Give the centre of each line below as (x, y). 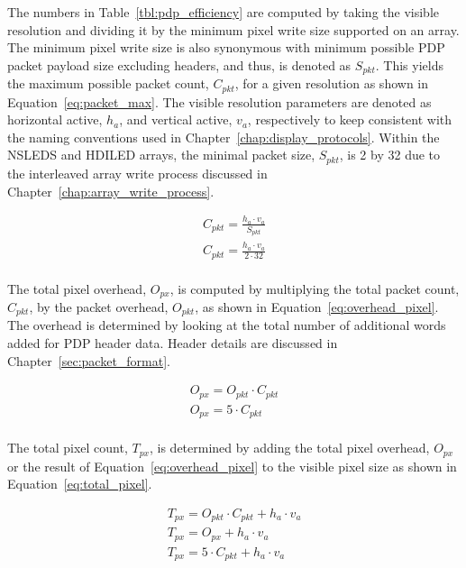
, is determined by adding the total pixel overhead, (289, 448)
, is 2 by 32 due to (390, 155)
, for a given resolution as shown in (332, 83)
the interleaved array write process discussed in (137, 173)
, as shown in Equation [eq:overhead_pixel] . (317, 307)
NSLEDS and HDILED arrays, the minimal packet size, (161, 155)
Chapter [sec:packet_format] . (89, 360)
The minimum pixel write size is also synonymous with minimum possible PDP (226, 47)
